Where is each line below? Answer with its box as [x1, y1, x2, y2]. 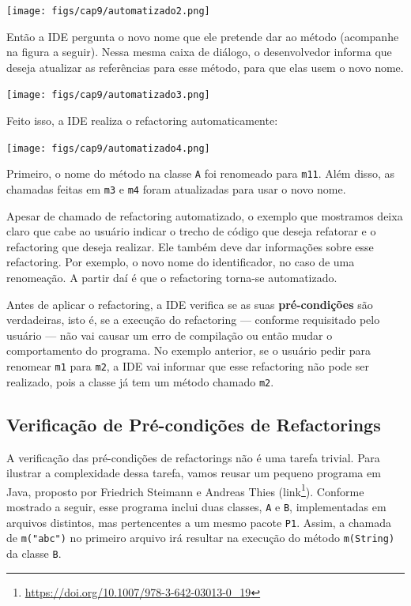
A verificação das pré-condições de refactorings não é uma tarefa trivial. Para [6, 449, 380, 465]
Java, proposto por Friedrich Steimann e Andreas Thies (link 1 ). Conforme [6, 480, 364, 499]
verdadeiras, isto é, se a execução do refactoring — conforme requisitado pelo [6, 311, 380, 328]
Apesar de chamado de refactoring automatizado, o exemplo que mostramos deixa [6, 207, 403, 224]
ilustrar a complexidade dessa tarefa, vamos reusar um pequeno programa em [6, 465, 381, 481]
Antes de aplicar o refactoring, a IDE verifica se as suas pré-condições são [6, 295, 373, 312]
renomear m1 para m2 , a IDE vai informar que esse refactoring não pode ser [6, 358, 369, 374]
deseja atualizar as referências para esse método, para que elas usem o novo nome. [6, 58, 404, 75]
